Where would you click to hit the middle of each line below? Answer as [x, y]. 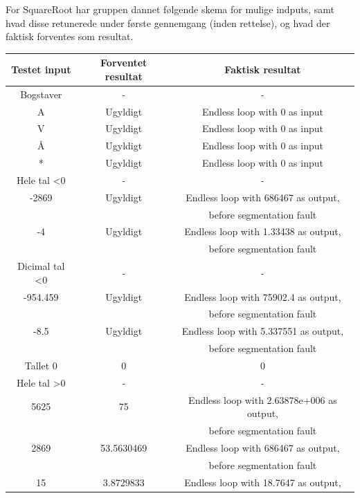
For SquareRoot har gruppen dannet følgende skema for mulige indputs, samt [170, 9]
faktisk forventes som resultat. [70, 36]
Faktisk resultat [263, 70]
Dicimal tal [41, 266]
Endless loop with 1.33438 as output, [263, 231]
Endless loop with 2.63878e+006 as [263, 399]
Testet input [41, 70]
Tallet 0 [41, 365]
